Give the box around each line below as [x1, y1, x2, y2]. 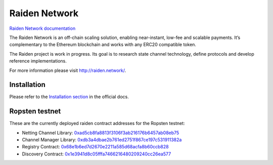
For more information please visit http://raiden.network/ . [9, 67, 126, 73]
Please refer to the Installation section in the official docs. [9, 94, 129, 100]
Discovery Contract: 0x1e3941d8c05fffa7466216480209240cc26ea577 [22, 151, 171, 157]
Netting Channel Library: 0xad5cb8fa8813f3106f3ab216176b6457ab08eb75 [22, 130, 179, 136]
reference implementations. [9, 58, 67, 64]
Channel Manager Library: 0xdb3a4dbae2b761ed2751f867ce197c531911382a [22, 137, 182, 143]
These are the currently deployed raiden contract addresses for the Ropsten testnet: [9, 120, 185, 127]
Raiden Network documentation [9, 25, 76, 31]
